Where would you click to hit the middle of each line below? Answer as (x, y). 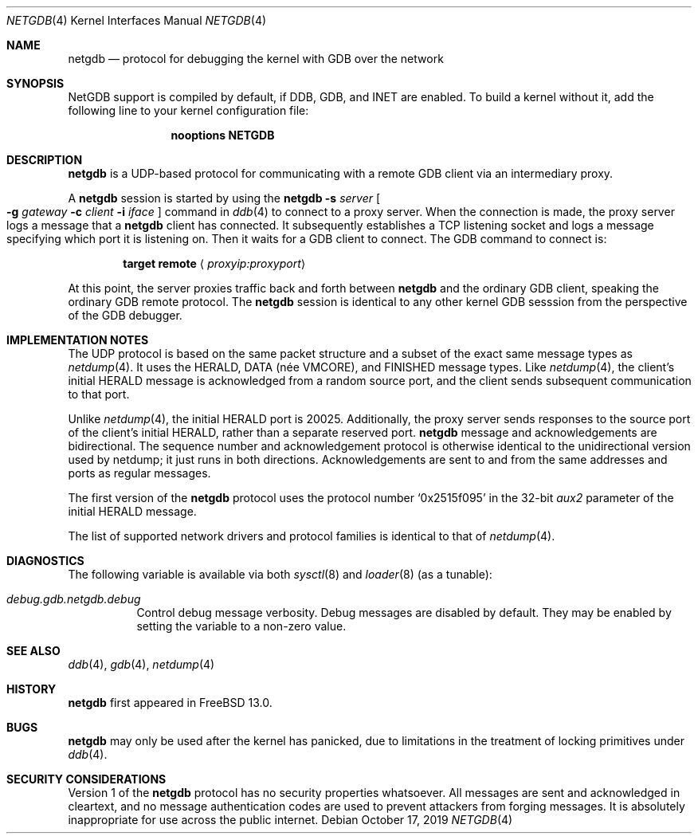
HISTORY (31, 689)
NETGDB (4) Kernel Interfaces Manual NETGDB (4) (137, 20)
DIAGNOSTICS (45, 561)
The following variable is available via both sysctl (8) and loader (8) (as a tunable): (280, 574)
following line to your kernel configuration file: (188, 110)
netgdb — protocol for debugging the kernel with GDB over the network (256, 59)
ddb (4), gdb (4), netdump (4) (141, 664)
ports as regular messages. (139, 473)
